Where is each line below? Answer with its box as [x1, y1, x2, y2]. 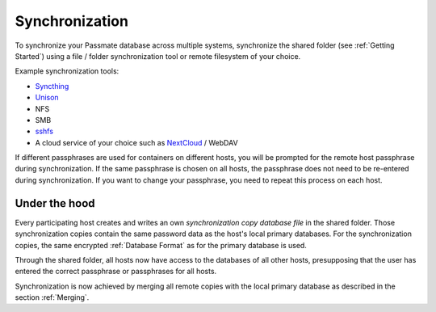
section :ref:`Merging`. [15, 293, 90, 302]
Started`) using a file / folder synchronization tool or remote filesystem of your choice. [15, 51, 301, 61]
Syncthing [35, 81, 69, 91]
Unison [35, 93, 60, 103]
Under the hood [15, 196, 96, 210]
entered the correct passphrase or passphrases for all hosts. [15, 267, 217, 276]
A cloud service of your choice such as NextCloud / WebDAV [35, 137, 238, 147]
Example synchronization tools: [15, 66, 119, 76]
